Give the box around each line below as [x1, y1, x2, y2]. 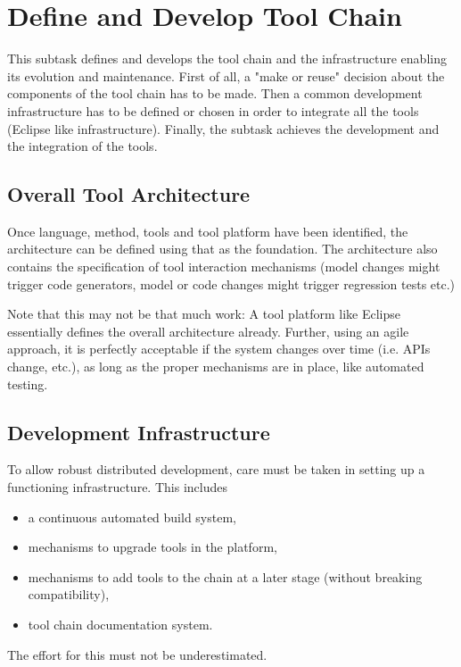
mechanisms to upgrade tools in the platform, [28, 538, 277, 556]
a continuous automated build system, [28, 507, 236, 526]
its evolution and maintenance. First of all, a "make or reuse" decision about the [7, 66, 445, 85]
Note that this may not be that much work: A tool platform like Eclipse [7, 304, 401, 323]
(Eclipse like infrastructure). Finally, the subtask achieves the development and [7, 119, 440, 138]
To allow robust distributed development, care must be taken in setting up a [7, 460, 425, 479]
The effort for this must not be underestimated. [7, 645, 268, 663]
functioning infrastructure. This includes [7, 478, 227, 496]
